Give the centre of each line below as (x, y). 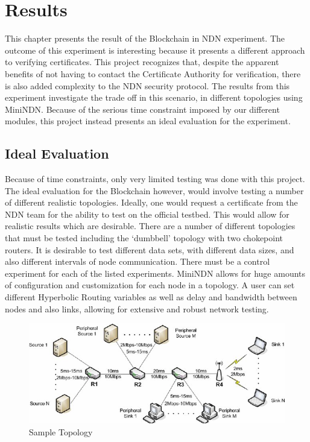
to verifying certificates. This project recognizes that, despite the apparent (142, 62)
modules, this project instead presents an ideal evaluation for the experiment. (148, 121)
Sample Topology (61, 432)
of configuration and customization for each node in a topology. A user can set (150, 285)
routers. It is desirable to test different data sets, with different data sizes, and (150, 249)
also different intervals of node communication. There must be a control (138, 261)
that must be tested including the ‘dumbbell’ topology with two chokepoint (144, 238)
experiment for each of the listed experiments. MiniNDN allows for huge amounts (155, 273)
